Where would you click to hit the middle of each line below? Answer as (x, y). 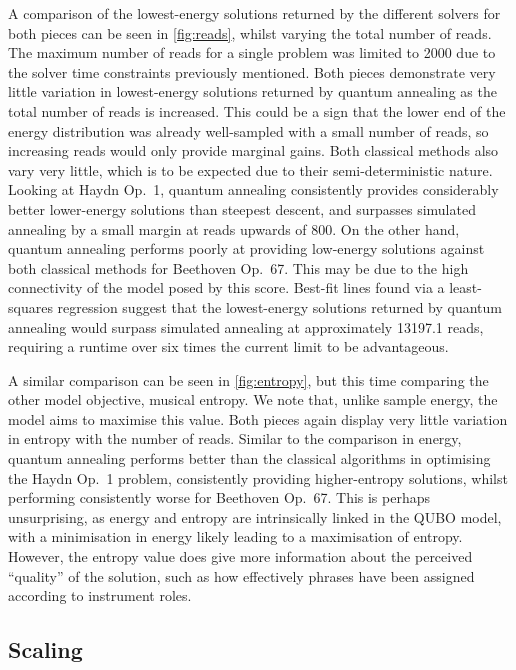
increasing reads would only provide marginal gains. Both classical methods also (253, 150)
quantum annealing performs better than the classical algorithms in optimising (249, 458)
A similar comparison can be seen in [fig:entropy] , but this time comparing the (248, 379)
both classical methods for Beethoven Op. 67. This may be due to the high (238, 267)
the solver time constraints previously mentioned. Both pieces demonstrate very (252, 71)
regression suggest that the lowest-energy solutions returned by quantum (280, 306)
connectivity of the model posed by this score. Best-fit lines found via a (226, 287)
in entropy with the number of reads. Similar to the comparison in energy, (235, 438)
